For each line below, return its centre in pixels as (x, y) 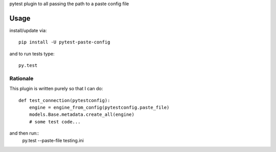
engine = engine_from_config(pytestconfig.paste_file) (99, 107)
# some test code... (55, 122)
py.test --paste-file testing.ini (53, 140)
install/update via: (28, 30)
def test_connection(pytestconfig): (64, 100)
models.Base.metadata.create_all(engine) (82, 115)
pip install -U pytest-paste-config (64, 42)
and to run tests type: (32, 54)
